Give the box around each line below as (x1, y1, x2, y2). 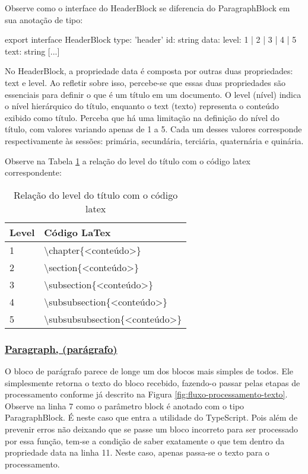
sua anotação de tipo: (5, 13, 83, 26)
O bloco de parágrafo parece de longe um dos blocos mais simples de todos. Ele (5, 364, 294, 377)
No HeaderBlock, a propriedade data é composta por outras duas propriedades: (5, 65, 293, 77)
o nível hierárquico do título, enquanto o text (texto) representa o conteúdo (5, 100, 279, 112)
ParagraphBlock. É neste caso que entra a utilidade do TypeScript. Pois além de (5, 411, 298, 424)
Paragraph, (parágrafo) (5, 341, 118, 356)
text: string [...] (5, 44, 60, 57)
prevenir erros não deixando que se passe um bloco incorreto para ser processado (5, 422, 298, 435)
